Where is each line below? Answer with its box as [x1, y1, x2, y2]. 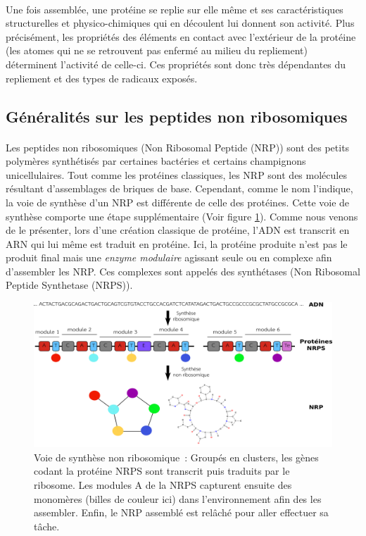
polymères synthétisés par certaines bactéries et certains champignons [6, 154, 306, 168]
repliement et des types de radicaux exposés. [6, 70, 198, 85]
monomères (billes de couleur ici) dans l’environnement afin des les [34, 491, 322, 506]
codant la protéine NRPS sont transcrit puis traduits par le [34, 463, 290, 478]
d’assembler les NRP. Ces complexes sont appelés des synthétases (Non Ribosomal [6, 263, 360, 278]
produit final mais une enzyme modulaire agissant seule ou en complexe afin [6, 250, 332, 265]
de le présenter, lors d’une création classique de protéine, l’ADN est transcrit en [6, 223, 350, 237]
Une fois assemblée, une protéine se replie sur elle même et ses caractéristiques [6, 1, 343, 16]
